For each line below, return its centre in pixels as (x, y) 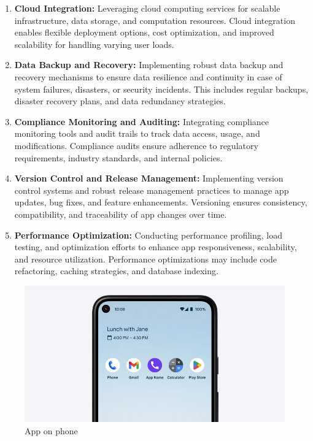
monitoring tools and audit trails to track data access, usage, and (137, 133)
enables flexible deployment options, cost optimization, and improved (144, 32)
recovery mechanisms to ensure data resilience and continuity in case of (148, 76)
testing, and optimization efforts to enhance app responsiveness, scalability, (156, 247)
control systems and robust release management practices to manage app (152, 190)
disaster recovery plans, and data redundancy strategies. (120, 101)
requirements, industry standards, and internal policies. (118, 157)
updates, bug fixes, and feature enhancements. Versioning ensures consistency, (161, 202)
